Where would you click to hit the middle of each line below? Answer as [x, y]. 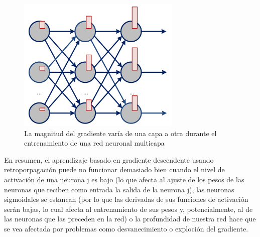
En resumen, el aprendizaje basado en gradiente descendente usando [109, 159]
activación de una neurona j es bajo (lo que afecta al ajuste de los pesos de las [124, 179]
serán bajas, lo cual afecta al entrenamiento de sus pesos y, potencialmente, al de [128, 209]
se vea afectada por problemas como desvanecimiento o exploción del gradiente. [126, 228]
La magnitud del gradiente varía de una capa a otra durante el [120, 133]
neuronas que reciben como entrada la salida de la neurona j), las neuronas [119, 189]
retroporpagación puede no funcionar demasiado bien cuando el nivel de [114, 169]
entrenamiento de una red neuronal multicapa [94, 143]
